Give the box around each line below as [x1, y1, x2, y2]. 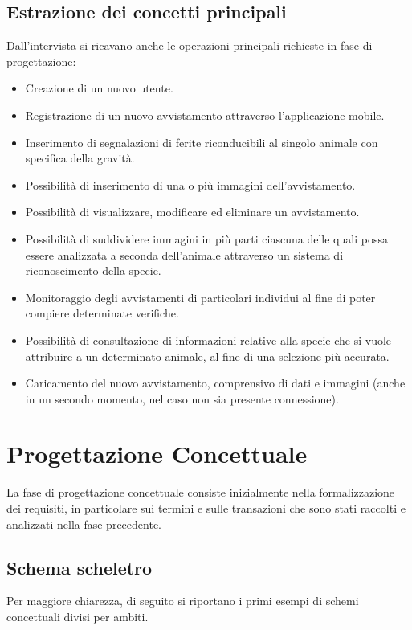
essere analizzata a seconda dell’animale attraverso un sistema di [25, 246, 344, 263]
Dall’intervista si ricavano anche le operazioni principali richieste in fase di [6, 37, 373, 54]
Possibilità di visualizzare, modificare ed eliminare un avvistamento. [25, 203, 360, 220]
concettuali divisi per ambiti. [6, 608, 149, 624]
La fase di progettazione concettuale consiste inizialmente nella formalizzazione [6, 484, 395, 501]
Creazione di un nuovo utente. [25, 80, 173, 96]
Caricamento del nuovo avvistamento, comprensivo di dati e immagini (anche [25, 374, 406, 391]
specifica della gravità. [25, 149, 135, 166]
